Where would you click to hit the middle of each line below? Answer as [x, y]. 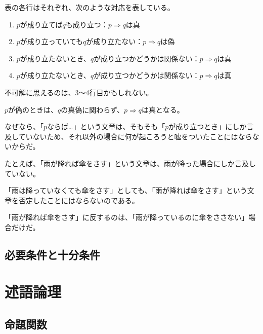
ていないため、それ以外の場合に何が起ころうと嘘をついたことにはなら [135, 136]
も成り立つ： [87, 24]
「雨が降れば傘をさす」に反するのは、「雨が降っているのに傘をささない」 [127, 217]
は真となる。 [163, 109]
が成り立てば [41, 24]
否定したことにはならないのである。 [79, 200]
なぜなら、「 [24, 126]
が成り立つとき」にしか [208, 126]
